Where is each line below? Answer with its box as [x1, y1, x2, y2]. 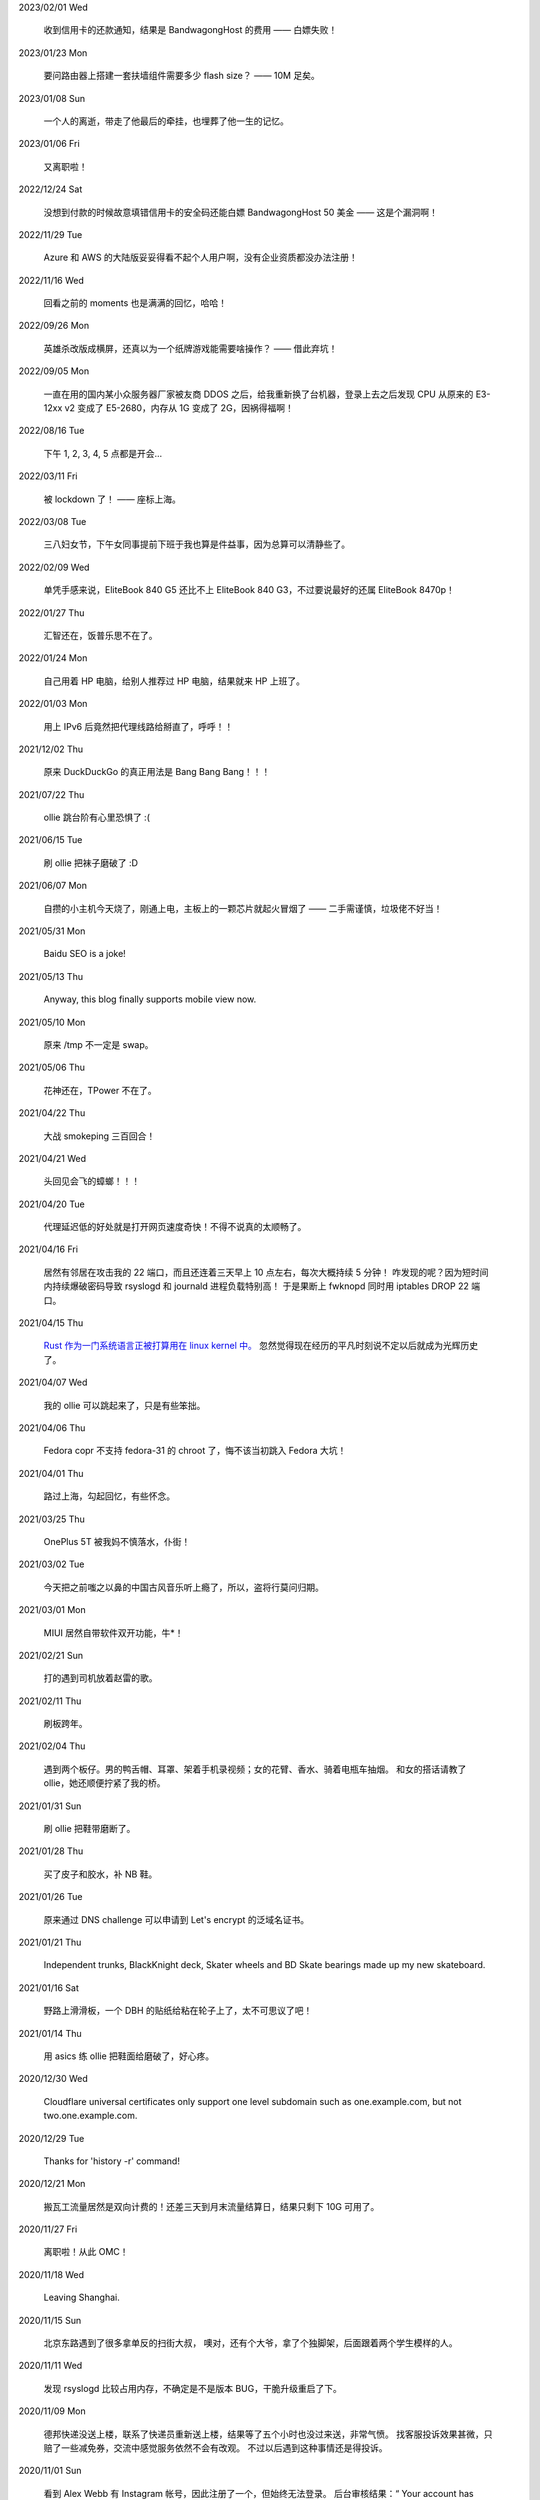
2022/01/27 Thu [18, 606, 85, 619]
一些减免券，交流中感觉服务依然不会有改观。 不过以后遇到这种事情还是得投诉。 [60, 2441, 388, 2454]
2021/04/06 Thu [18, 1422, 86, 1434]
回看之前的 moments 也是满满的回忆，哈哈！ [43, 297, 228, 309]
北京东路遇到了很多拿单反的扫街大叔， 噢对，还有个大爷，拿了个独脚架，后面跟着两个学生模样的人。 [43, 2337, 458, 2349]
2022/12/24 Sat [18, 183, 83, 195]
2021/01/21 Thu [18, 1936, 82, 1948]
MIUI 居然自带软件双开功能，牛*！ [43, 1626, 184, 1639]
